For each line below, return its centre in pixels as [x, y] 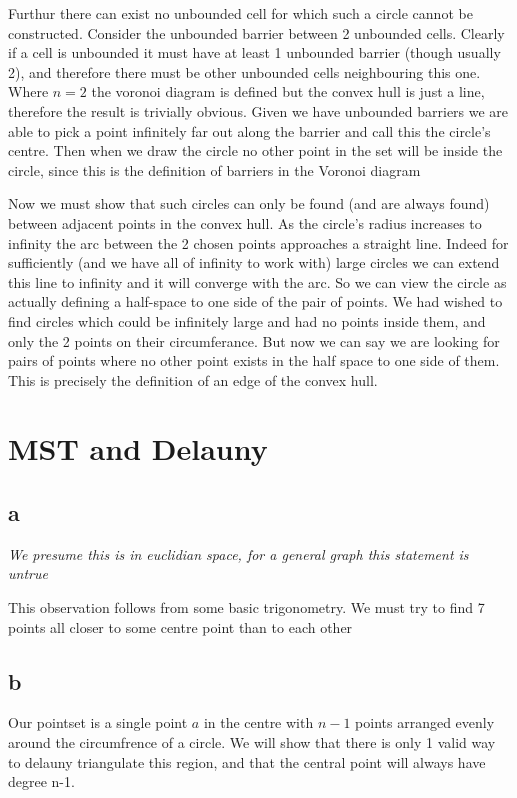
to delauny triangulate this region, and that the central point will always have [247, 761]
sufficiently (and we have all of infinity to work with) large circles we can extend [254, 262]
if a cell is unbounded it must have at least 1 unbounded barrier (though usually [254, 52]
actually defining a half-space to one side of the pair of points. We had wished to [255, 301]
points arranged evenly [425, 722]
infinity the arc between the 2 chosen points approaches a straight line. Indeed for [258, 242]
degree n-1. [41, 781]
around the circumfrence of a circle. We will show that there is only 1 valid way [252, 742]
